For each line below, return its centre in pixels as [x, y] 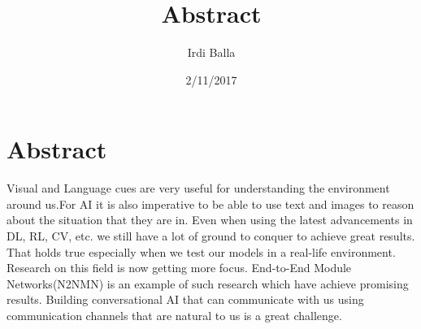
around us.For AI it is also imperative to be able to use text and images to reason [210, 203]
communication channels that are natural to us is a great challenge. [174, 315]
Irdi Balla [211, 52]
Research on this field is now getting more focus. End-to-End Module [179, 268]
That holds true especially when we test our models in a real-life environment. [201, 251]
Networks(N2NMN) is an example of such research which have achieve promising [208, 283]
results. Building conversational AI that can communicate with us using [185, 299]
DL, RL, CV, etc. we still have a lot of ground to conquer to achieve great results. [211, 236]
